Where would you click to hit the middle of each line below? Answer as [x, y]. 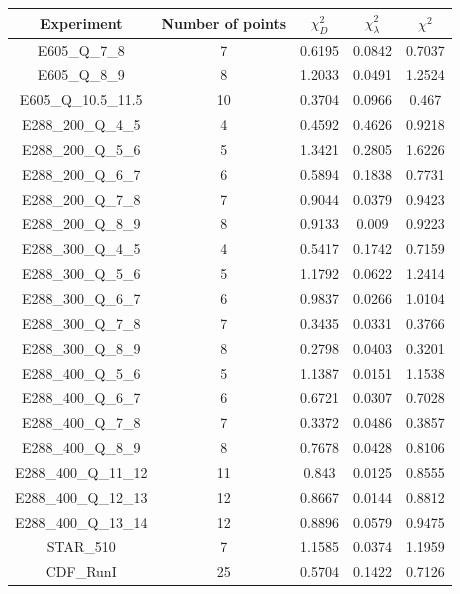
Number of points [224, 22]
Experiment [81, 22]
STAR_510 [81, 546]
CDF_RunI [81, 571]
